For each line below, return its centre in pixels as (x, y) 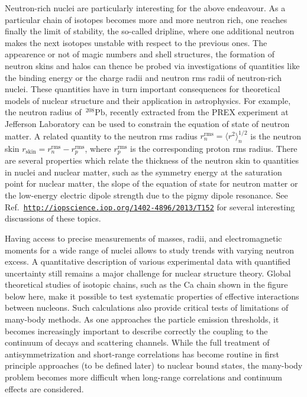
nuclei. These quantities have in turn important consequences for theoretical (143, 89)
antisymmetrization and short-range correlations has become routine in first (142, 354)
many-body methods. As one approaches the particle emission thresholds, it (142, 319)
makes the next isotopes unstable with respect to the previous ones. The (136, 42)
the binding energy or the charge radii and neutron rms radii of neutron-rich (143, 77)
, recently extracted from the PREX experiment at (197, 112)
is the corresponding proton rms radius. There (214, 148)
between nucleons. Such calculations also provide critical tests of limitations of (147, 307)
